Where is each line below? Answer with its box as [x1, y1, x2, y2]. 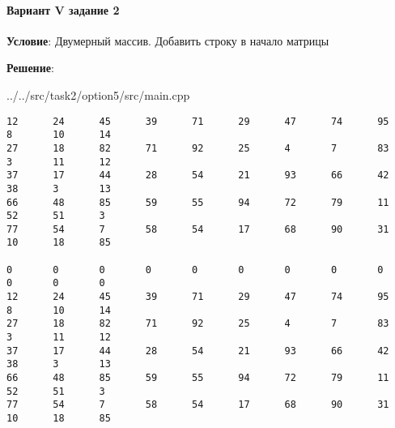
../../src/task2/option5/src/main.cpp [6, 86, 190, 103]
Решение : [6, 59, 54, 76]
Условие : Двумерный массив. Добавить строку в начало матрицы [6, 32, 329, 49]
